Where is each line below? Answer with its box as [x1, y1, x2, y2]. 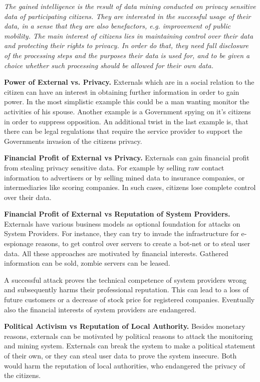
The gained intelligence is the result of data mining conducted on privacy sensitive [4, 1, 256, 11]
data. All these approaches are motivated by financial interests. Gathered [4, 248, 228, 258]
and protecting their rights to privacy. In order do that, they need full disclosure [4, 40, 248, 51]
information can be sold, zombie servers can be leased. [4, 258, 170, 268]
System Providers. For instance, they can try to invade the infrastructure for [4, 228, 239, 239]
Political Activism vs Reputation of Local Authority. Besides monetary [4, 321, 245, 331]
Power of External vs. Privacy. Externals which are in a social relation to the [4, 77, 254, 87]
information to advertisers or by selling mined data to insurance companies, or [4, 172, 245, 182]
